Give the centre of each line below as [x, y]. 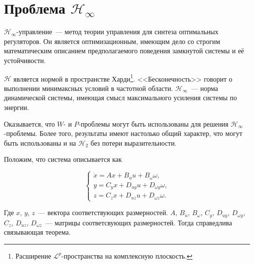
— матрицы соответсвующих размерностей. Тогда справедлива [139, 222]
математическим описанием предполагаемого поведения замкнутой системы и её [124, 51]
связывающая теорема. [37, 232]
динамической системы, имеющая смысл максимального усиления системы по [121, 98]
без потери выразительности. [134, 143]
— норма [205, 88]
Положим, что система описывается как [63, 159]
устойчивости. [25, 60]
